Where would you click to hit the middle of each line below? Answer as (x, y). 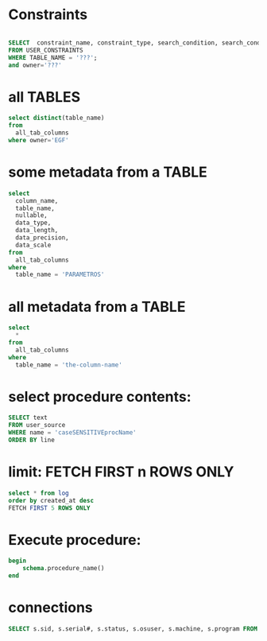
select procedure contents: (100, 396)
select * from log (39, 493)
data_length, (37, 231)
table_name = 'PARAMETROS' (60, 275)
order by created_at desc (51, 500)
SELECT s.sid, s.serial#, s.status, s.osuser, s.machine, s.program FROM (133, 629)
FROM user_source (37, 425)
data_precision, (42, 238)
